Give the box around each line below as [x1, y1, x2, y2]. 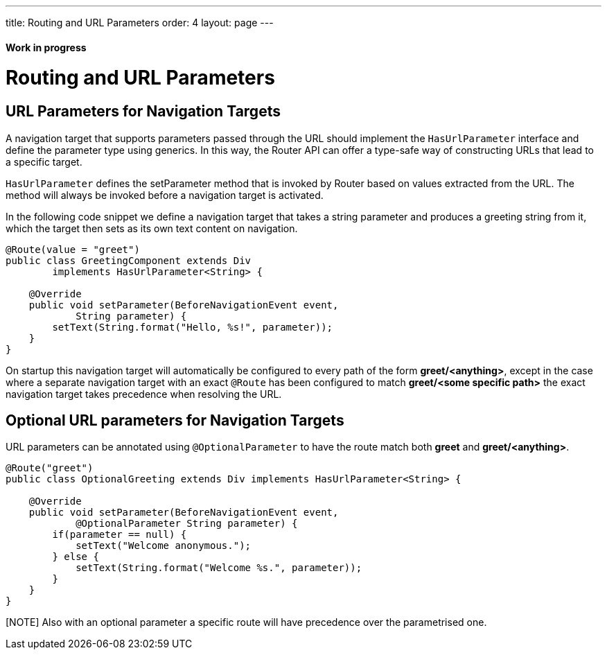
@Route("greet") [6, 462, 94, 474]
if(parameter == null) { [52, 529, 187, 541]
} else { [52, 551, 99, 563]
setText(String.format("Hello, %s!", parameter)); [52, 321, 333, 333]
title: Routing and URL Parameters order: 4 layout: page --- [6, 17, 274, 28]
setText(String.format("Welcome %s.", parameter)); [76, 562, 362, 574]
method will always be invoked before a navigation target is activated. [6, 189, 324, 201]
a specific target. [6, 155, 82, 168]
